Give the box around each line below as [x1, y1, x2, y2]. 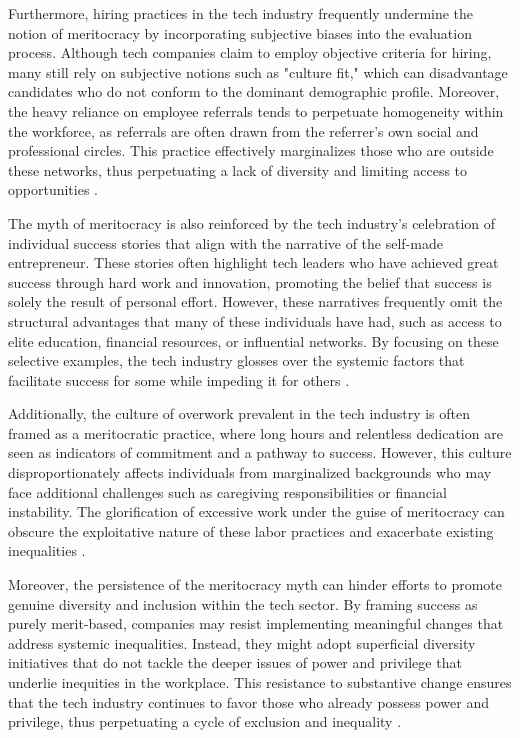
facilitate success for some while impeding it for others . [8, 369, 350, 390]
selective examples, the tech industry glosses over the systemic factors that [8, 350, 465, 371]
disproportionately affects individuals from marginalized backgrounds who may [8, 462, 492, 483]
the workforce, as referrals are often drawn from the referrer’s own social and [8, 120, 479, 141]
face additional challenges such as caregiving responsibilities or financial [8, 481, 447, 502]
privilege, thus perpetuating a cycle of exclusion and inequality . [8, 711, 402, 732]
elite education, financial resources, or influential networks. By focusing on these [8, 330, 499, 351]
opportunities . [8, 179, 98, 200]
